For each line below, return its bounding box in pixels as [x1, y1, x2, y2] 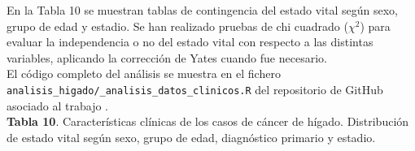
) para [360, 17, 391, 34]
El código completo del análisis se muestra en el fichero [7, 65, 281, 82]
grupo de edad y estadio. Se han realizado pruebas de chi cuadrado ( [7, 17, 348, 34]
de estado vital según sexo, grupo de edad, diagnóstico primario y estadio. [7, 128, 376, 145]
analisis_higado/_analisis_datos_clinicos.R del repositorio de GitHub [7, 80, 383, 97]
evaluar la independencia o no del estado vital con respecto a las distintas [7, 33, 373, 50]
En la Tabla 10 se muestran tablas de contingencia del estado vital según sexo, [7, 2, 398, 18]
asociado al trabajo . [7, 97, 108, 114]
